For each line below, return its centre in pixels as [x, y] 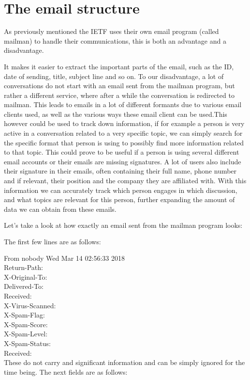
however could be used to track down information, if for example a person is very [124, 123]
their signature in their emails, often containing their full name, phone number [120, 171]
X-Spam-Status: [27, 343]
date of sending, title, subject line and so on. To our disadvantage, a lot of [114, 76]
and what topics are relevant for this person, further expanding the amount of [119, 199]
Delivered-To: [24, 286]
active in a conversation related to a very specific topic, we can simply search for [123, 133]
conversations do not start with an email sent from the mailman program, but [119, 86]
